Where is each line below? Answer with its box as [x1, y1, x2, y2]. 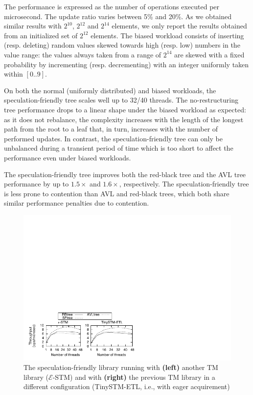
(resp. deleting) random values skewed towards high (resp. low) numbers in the [4, 40, 240, 50]
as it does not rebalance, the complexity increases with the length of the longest [4, 114, 244, 124]
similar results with [4, 21, 62, 31]
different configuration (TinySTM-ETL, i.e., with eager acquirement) [23, 381, 230, 392]
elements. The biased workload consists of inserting [91, 30, 244, 40]
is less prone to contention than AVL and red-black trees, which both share [4, 188, 230, 198]
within [4, 69, 23, 79]
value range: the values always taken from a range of [4, 49, 161, 59]
